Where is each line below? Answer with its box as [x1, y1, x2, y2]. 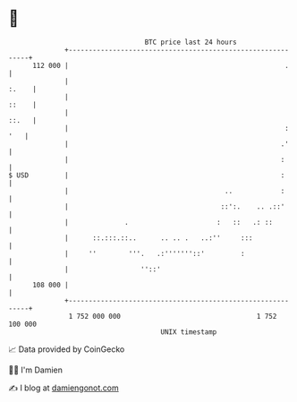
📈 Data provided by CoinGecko [8, 344, 125, 355]
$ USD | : [8, 170, 285, 180]
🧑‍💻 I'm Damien [8, 364, 64, 375]
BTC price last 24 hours [144, 38, 238, 47]
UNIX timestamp [160, 327, 217, 337]
